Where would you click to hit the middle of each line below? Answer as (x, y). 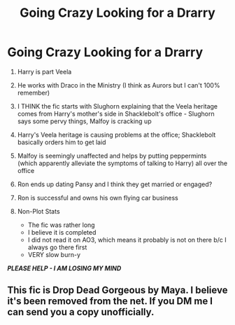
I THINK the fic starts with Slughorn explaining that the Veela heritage (117, 106)
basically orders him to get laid (62, 142)
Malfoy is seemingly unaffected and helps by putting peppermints (112, 155)
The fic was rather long (62, 225)
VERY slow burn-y (54, 254)
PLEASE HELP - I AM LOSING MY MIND (64, 268)
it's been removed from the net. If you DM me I (110, 302)
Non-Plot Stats (39, 211)
